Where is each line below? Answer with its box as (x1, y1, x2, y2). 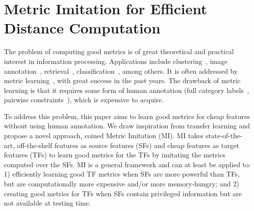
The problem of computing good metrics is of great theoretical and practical (4, 46, 234, 57)
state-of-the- (205, 130, 243, 141)
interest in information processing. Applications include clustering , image (4, 56, 228, 66)
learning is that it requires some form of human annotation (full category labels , (4, 85, 249, 95)
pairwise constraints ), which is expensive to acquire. (4, 94, 164, 105)
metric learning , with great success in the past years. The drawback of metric (4, 75, 241, 86)
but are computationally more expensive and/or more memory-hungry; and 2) (4, 179, 239, 189)
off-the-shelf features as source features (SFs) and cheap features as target (17, 140, 239, 150)
